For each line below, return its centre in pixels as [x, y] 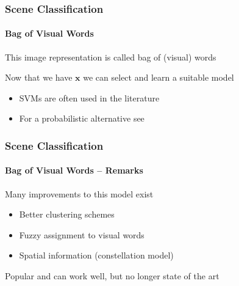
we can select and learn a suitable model [159, 77]
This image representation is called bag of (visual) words [111, 57]
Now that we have [39, 77]
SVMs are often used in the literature [89, 97]
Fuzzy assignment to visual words [82, 234]
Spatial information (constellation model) [96, 255]
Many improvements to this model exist [79, 193]
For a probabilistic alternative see [82, 118]
